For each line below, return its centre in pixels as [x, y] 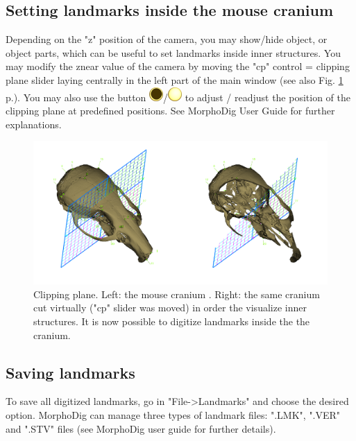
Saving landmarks [70, 372]
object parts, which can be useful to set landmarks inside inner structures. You [173, 52]
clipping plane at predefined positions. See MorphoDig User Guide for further [170, 111]
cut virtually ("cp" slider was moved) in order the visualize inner [170, 308]
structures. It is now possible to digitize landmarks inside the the [172, 321]
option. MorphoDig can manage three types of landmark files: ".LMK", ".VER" [173, 414]
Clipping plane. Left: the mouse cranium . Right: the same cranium [177, 294]
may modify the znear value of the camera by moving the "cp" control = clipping [178, 66]
